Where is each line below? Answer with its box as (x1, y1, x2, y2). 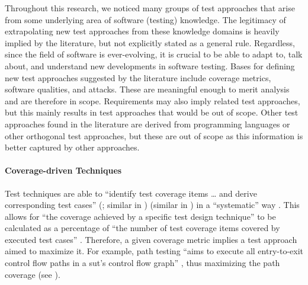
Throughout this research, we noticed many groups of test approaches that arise (5, 2, 295, 14)
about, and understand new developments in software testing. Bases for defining (5, 59, 295, 72)
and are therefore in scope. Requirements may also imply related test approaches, (5, 94, 300, 107)
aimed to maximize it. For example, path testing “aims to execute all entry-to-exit (5, 245, 303, 257)
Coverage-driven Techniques (5, 164, 122, 177)
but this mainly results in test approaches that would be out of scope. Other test (5, 106, 299, 119)
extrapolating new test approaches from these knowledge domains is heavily (5, 25, 280, 37)
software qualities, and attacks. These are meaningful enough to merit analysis (5, 83, 290, 95)
